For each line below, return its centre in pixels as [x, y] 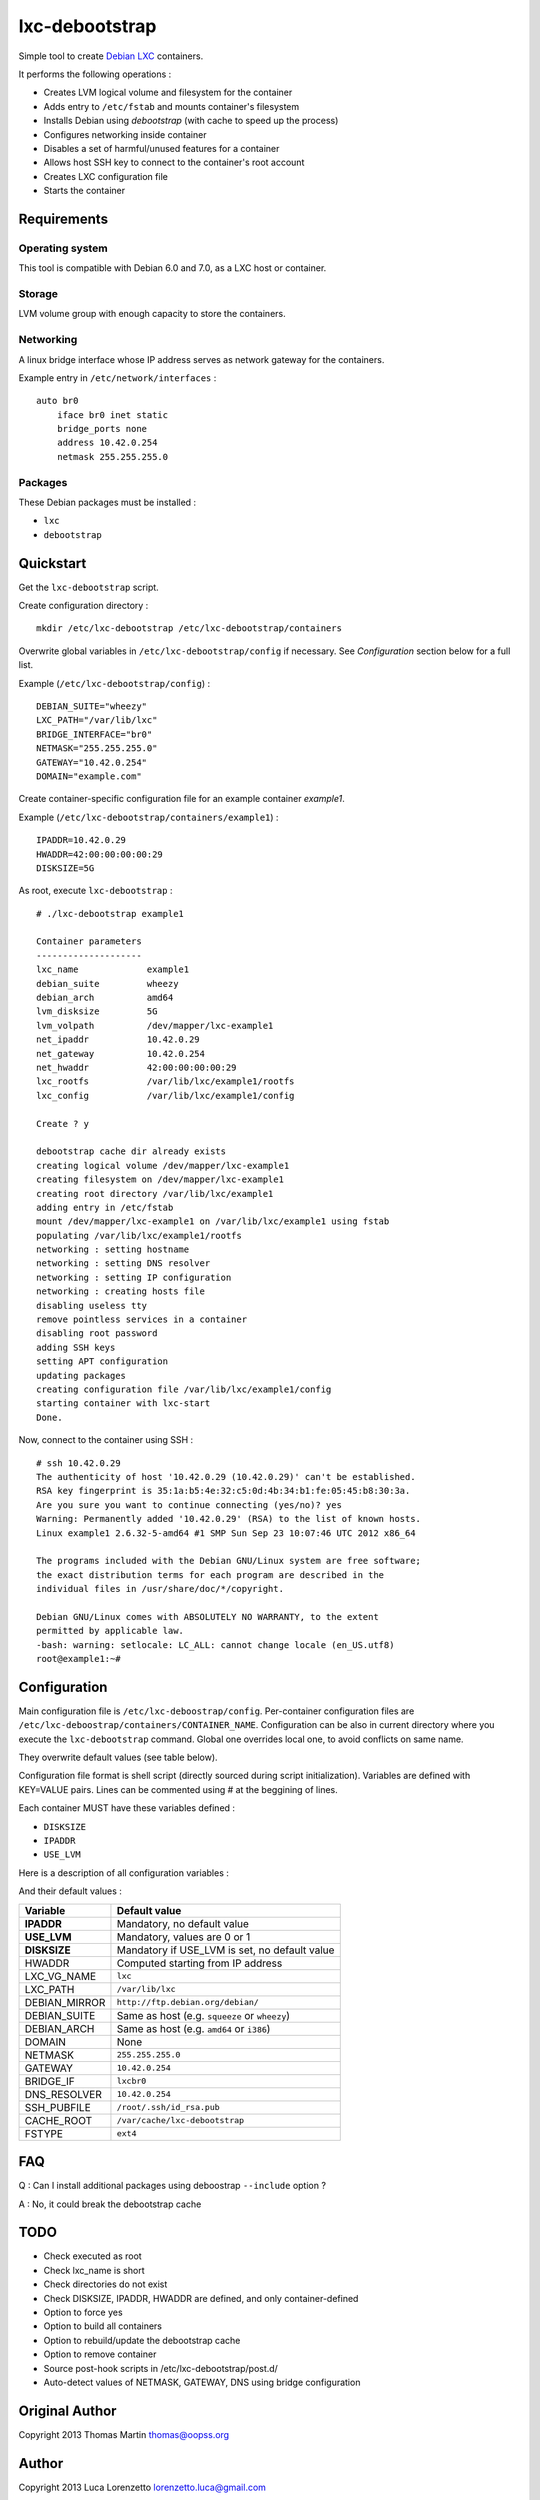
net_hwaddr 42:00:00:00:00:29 [136, 1067]
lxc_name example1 [113, 969]
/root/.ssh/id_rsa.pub [168, 2107]
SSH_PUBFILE [57, 2107]
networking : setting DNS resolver [123, 1263]
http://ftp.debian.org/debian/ [187, 2002]
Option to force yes [83, 2312]
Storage [38, 293]
